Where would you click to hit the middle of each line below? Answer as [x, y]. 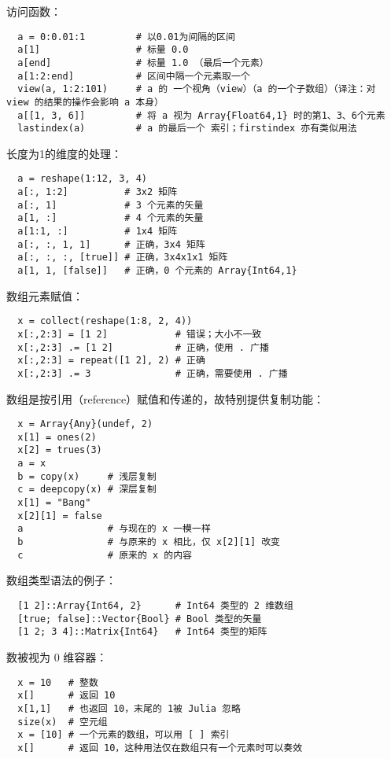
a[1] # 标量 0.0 [103, 50]
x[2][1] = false [60, 516]
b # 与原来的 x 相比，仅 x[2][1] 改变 [149, 542]
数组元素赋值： [45, 295]
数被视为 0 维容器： [57, 656]
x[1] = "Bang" [54, 503]
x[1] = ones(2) [57, 437]
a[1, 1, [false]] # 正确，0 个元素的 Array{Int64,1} [157, 271]
